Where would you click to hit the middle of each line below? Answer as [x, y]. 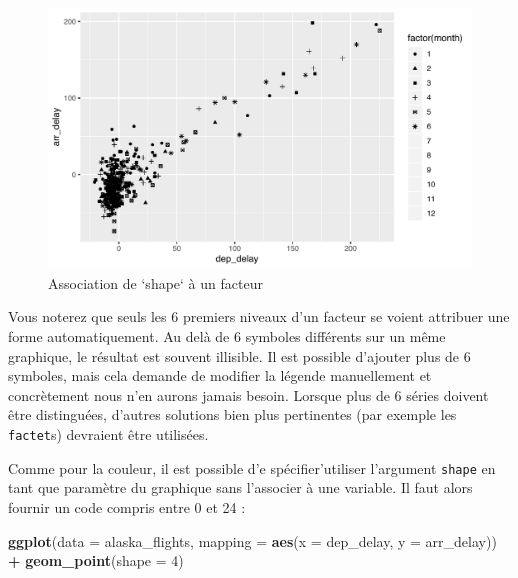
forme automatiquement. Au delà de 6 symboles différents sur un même [227, 336]
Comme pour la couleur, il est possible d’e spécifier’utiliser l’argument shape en [252, 467]
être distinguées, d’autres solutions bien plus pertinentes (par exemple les [232, 414]
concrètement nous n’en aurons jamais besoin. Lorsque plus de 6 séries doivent [248, 394]
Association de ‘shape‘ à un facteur [155, 282]
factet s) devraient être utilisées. [108, 434]
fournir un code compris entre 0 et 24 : [127, 506]
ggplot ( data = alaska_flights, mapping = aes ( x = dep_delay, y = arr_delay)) [252, 540]
